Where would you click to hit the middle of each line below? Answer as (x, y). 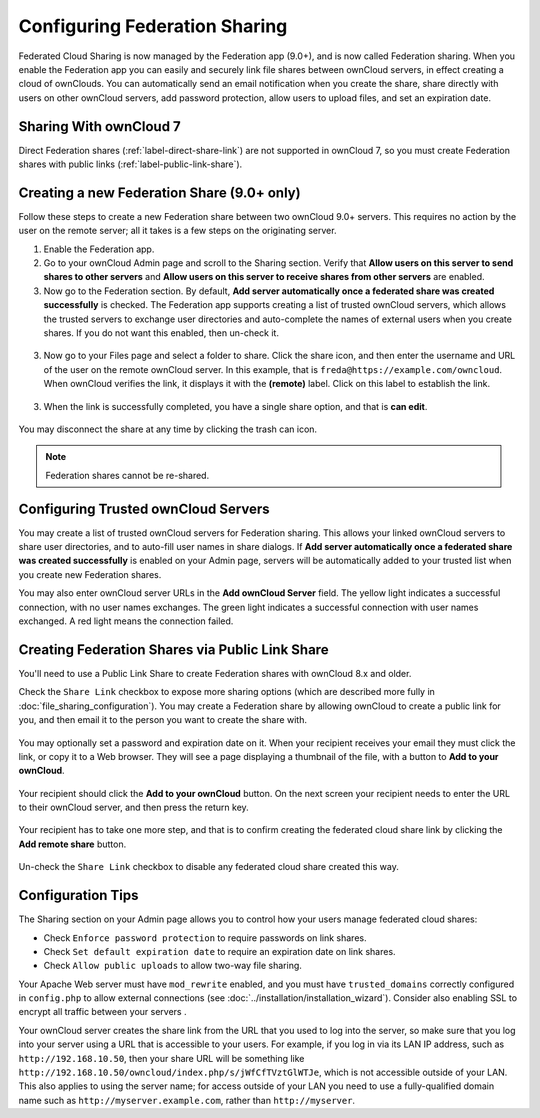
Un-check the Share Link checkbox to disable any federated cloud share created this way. (208, 867)
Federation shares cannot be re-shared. (127, 475)
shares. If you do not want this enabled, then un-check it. (161, 333)
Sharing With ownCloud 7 (100, 126)
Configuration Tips (78, 895)
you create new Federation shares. (90, 574)
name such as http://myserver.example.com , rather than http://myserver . (186, 1100)
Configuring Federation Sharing (153, 26)
